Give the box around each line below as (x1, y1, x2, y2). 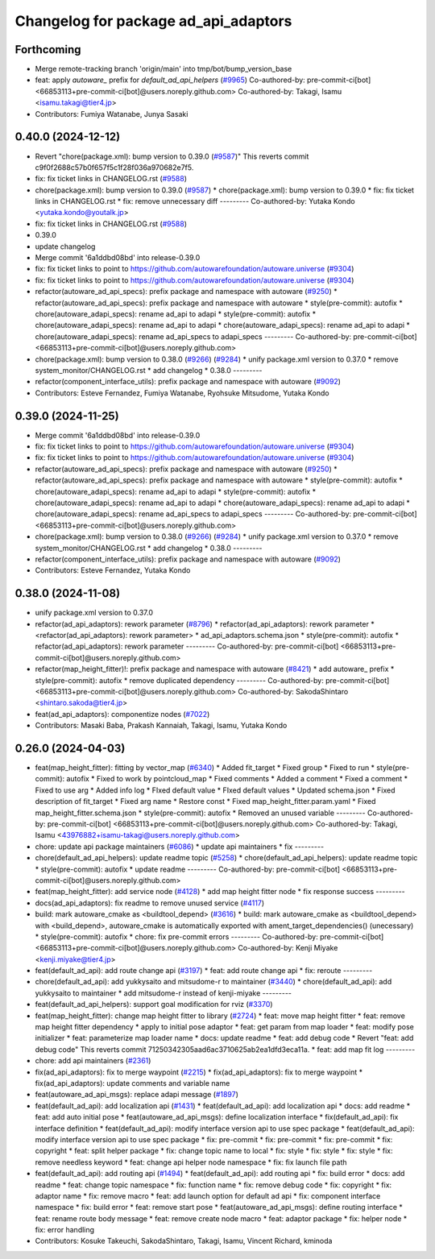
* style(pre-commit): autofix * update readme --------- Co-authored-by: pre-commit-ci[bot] (35, 864, 341, 874)
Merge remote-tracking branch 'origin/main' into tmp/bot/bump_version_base (35, 64, 292, 74)
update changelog (35, 242, 96, 251)
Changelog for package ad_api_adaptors (14, 12, 292, 30)
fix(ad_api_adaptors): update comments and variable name (35, 1078, 230, 1087)
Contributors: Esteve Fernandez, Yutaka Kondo (35, 565, 191, 575)
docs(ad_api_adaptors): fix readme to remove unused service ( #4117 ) (35, 898, 265, 908)
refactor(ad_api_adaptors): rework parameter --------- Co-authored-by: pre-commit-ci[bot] (35, 641, 339, 652)
